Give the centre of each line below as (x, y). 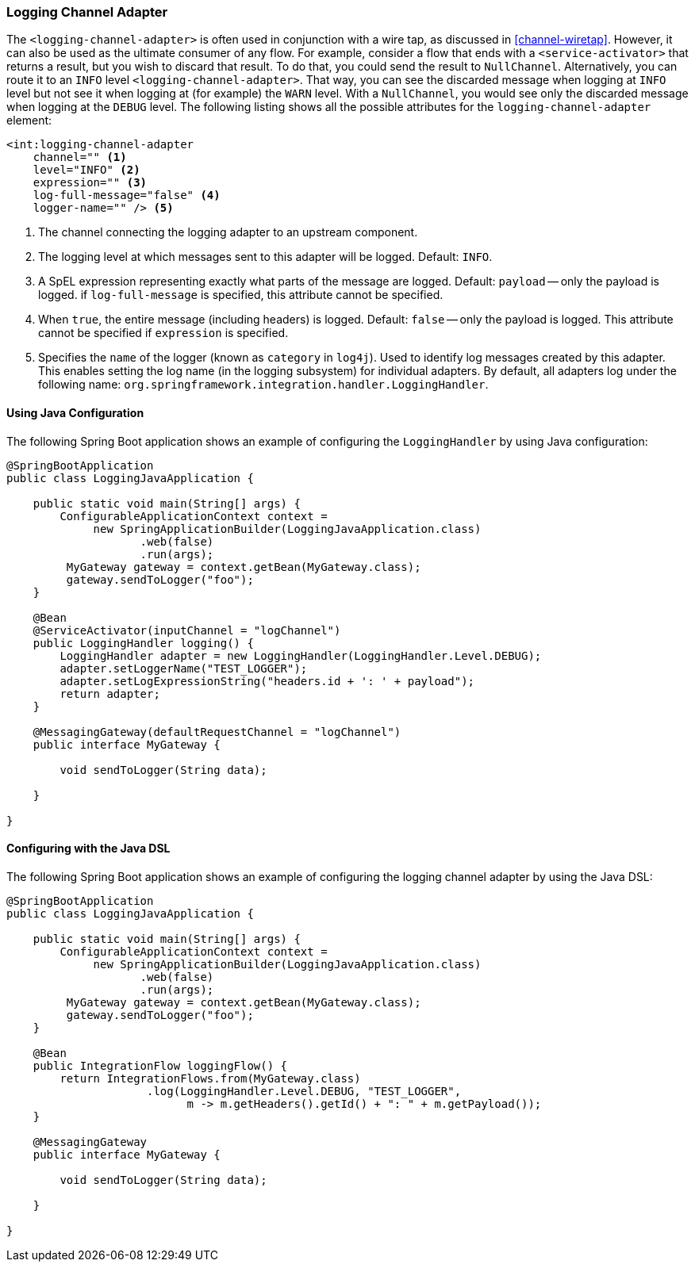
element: (29, 121)
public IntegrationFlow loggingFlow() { (160, 1065)
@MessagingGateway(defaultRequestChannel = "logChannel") (217, 732)
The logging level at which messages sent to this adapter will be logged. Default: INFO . (265, 257)
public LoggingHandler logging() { (143, 643)
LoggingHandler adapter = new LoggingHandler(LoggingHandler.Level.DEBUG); (301, 655)
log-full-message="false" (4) (127, 195)
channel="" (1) (80, 157)
